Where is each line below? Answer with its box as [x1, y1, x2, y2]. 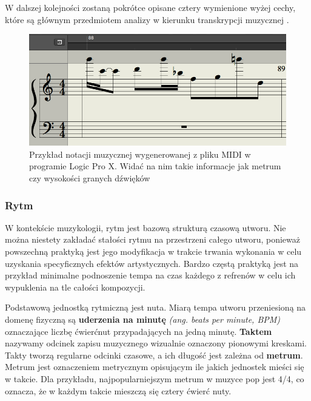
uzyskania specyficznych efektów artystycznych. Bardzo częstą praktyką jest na [5, 257, 299, 269]
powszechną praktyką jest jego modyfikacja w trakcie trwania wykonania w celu [5, 245, 302, 257]
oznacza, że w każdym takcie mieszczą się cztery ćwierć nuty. [5, 384, 232, 397]
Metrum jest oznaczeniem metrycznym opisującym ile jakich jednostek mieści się [5, 360, 304, 373]
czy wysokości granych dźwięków [29, 172, 150, 184]
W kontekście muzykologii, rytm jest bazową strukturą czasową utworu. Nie [5, 221, 286, 234]
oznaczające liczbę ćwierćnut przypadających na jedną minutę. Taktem [5, 325, 272, 337]
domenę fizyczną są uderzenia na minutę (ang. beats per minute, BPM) [5, 312, 281, 325]
